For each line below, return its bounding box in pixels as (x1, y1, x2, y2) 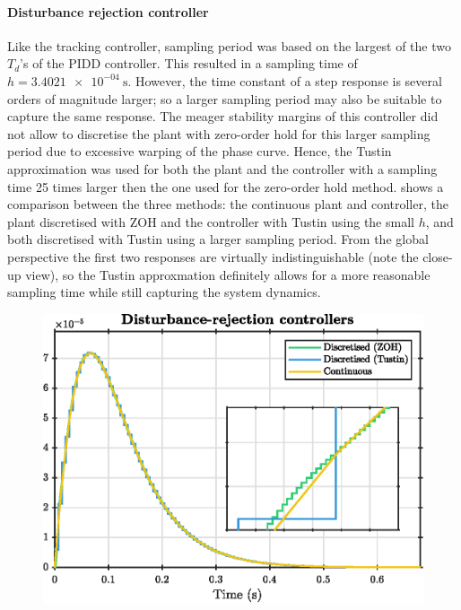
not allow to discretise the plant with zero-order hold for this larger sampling (7, 124, 431, 143)
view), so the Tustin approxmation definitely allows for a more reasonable (25, 265, 431, 283)
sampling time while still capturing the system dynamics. (7, 283, 321, 301)
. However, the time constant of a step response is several (127, 71, 442, 90)
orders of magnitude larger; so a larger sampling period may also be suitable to (7, 89, 442, 108)
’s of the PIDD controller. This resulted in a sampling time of (20, 54, 358, 73)
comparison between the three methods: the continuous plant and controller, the (7, 195, 448, 213)
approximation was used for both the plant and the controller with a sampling (7, 159, 438, 178)
